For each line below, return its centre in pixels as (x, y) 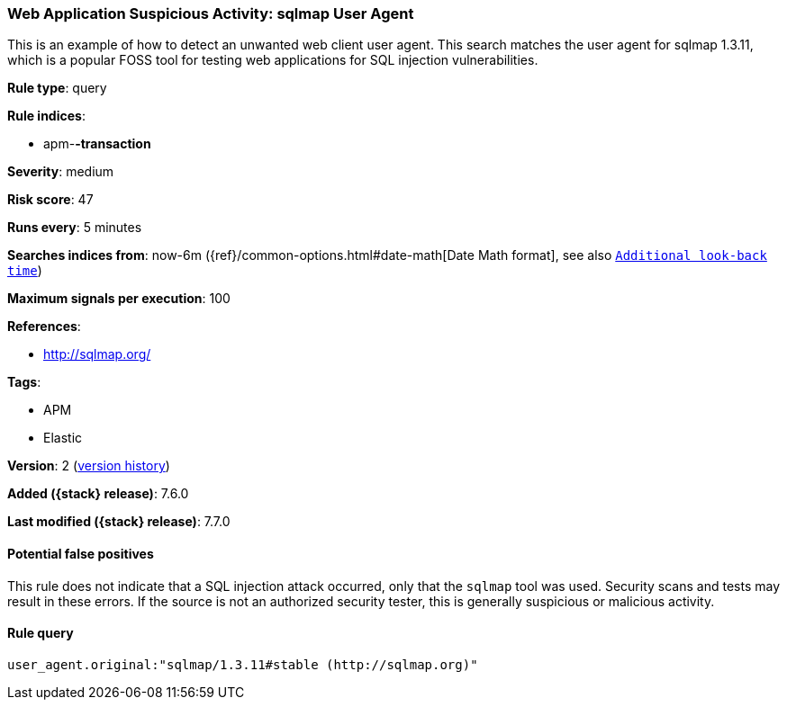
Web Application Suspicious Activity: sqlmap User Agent (211, 13)
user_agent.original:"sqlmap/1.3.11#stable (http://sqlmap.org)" (243, 664)
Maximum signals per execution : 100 (119, 299)
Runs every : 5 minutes (75, 228)
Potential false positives (81, 553)
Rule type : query (57, 88)
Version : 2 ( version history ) (89, 466)
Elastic (63, 438)
